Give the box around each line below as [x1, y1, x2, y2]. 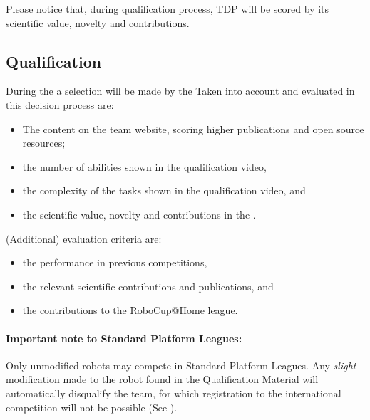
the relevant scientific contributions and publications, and [22, 278, 274, 293]
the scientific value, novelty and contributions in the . [22, 206, 256, 221]
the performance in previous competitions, [22, 255, 207, 270]
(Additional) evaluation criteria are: [6, 231, 162, 246]
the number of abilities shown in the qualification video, [22, 159, 267, 174]
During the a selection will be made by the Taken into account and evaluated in [6, 83, 355, 98]
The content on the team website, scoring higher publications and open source [22, 121, 364, 136]
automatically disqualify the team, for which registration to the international [6, 385, 341, 400]
